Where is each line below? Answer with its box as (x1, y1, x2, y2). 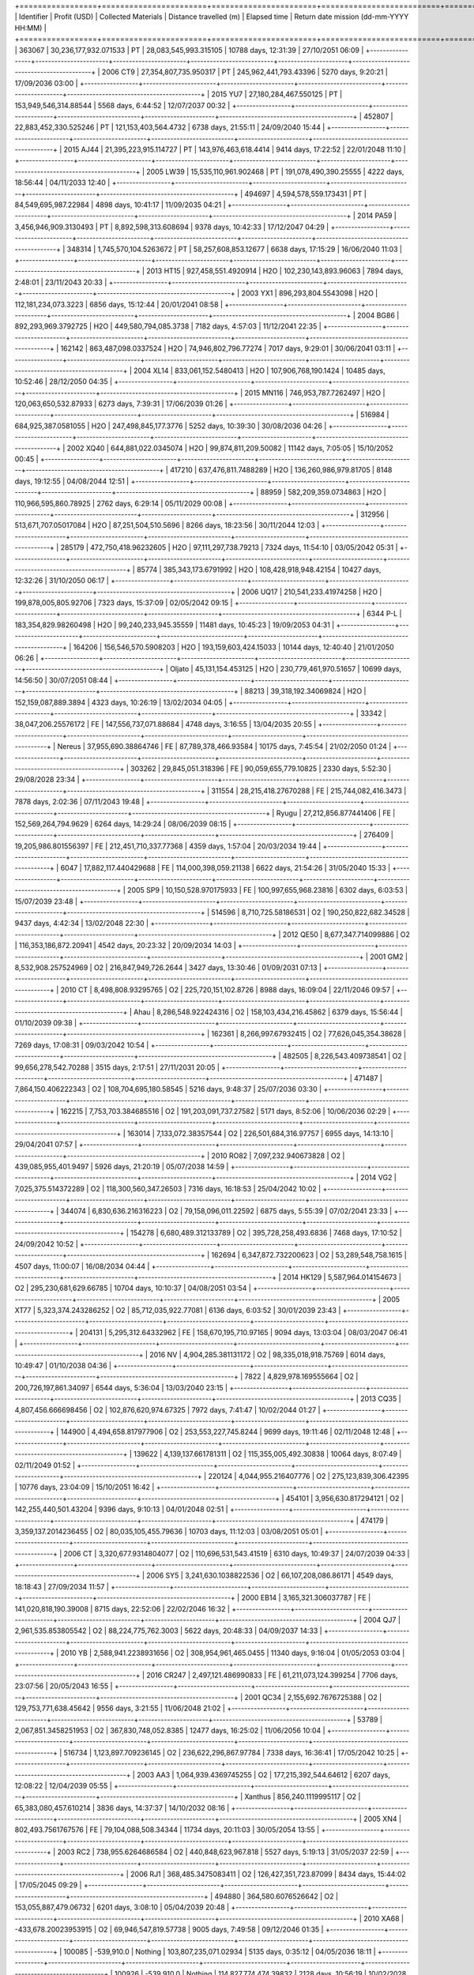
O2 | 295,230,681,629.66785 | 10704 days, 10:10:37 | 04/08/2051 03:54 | (14, 1284, 252, 1293)
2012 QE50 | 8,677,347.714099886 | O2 (282, 929, 410, 939)
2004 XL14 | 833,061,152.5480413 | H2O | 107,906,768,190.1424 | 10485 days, (133, 366, 386, 375)
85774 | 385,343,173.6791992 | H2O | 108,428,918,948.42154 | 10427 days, (137, 565, 382, 574)
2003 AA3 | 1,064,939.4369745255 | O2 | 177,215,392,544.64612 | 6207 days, (137, 1770, 390, 1779)
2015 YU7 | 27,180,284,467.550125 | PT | (211, 89, 343, 99)
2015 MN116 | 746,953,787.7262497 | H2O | (244, 388, 386, 397)
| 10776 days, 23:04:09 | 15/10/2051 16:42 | (14, 1482, 155, 1492)
